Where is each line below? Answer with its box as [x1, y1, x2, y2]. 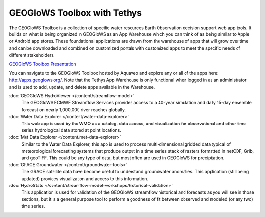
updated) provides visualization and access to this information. [21, 175, 149, 182]
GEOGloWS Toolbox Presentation [9, 61, 76, 67]
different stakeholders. [9, 52, 55, 58]
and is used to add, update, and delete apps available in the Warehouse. [9, 84, 155, 90]
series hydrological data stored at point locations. [21, 127, 121, 133]
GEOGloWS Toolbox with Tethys [9, 7, 142, 18]
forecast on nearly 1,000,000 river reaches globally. [21, 106, 126, 113]
